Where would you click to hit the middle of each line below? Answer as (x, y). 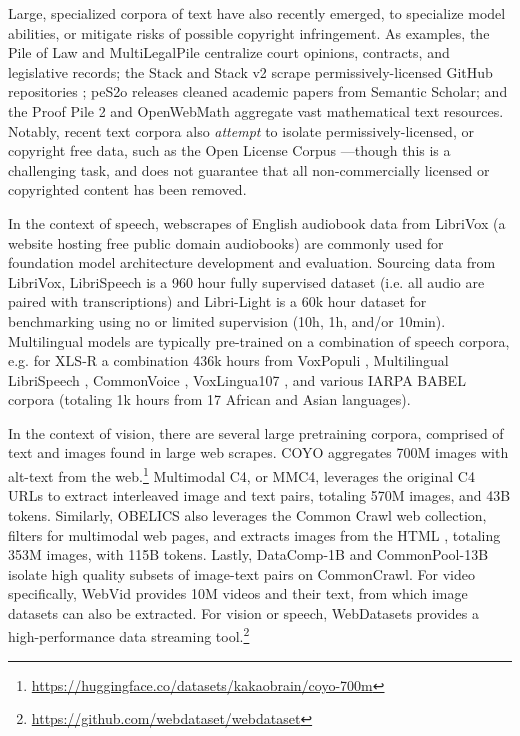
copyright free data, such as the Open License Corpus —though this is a (229, 150)
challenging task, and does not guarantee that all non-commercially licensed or (249, 169)
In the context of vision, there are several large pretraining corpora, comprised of (256, 432)
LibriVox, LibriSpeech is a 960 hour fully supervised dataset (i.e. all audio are (246, 281)
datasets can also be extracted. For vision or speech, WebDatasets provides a (243, 612)
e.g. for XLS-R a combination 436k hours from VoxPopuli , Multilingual (228, 360)
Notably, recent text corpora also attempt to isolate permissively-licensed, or (241, 130)
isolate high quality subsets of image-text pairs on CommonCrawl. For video (241, 573)
